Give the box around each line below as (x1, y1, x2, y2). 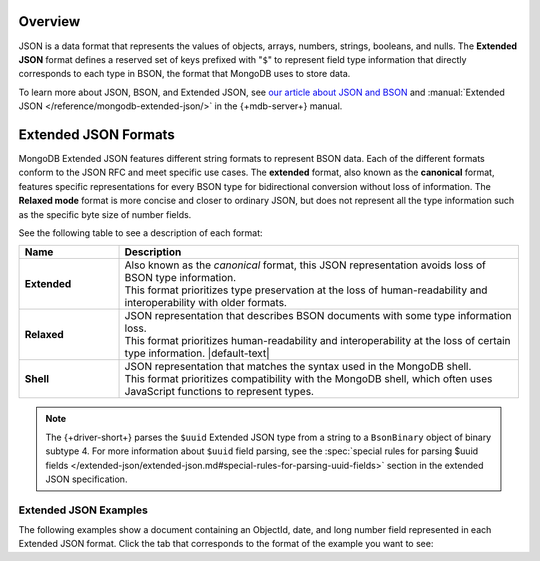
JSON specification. (45, 473, 128, 485)
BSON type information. (124, 271, 237, 285)
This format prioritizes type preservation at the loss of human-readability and (124, 283, 488, 297)
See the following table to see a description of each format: (18, 226, 264, 239)
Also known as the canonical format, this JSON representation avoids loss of (124, 258, 487, 272)
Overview (18, 13, 81, 30)
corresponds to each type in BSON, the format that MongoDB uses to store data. (18, 68, 351, 80)
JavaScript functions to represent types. (124, 385, 315, 399)
